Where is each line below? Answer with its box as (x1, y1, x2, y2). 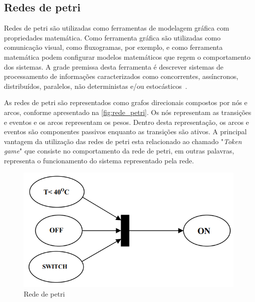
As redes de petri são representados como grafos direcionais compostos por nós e (4, 97, 248, 108)
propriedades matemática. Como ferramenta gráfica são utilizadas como (4, 32, 221, 42)
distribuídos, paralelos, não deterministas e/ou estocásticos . (4, 80, 187, 91)
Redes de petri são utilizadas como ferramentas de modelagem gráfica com (4, 23, 229, 33)
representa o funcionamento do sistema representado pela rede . (4, 155, 194, 165)
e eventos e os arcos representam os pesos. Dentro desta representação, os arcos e (4, 116, 249, 127)
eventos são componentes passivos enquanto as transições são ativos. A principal (4, 126, 247, 137)
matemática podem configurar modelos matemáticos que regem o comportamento (4, 51, 251, 62)
